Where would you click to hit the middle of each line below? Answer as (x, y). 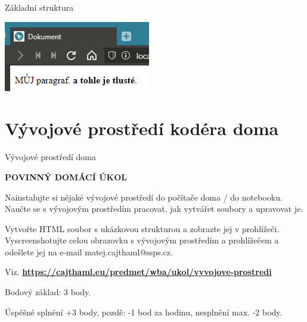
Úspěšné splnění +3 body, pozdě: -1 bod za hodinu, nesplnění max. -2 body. (144, 312)
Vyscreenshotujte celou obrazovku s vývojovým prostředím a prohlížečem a (142, 240)
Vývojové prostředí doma (50, 157)
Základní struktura (39, 7)
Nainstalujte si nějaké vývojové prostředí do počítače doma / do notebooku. (144, 197)
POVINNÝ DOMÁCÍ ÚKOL (66, 176)
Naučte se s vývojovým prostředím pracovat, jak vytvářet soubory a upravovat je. (154, 209)
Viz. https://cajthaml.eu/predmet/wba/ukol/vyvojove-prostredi (138, 272)
